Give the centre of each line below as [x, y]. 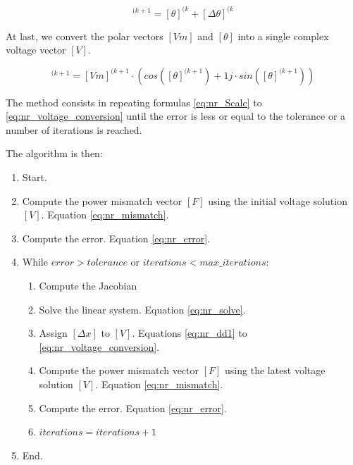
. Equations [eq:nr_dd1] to [190, 333]
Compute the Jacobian [88, 286]
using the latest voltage [275, 370]
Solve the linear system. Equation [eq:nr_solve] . [142, 309]
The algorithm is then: [54, 153]
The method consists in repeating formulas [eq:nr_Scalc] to [134, 102]
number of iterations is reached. [74, 129]
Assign [53, 333]
